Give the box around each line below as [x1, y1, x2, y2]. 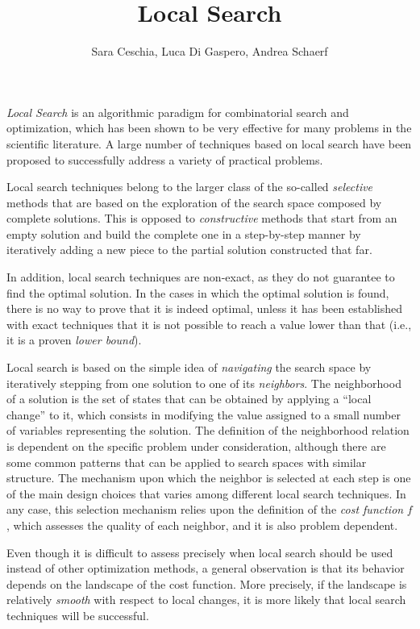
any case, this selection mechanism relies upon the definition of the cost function [6, 501, 404, 518]
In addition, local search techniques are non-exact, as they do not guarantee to [6, 269, 395, 285]
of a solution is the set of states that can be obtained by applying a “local [6, 390, 372, 407]
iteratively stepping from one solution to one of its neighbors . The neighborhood [6, 374, 401, 391]
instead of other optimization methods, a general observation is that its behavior [6, 560, 405, 577]
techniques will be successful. [6, 606, 149, 623]
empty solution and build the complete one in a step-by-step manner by [6, 225, 361, 242]
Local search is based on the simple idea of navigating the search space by [6, 359, 372, 376]
